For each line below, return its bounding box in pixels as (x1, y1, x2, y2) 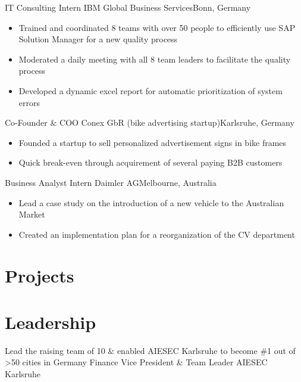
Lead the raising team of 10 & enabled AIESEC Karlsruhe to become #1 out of (5, 344, 296, 356)
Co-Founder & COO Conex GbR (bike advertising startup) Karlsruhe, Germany (5, 116, 294, 129)
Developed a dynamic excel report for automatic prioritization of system (18, 84, 283, 97)
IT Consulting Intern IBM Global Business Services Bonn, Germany (5, 1, 251, 13)
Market (18, 208, 45, 220)
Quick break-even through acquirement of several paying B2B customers (18, 156, 283, 169)
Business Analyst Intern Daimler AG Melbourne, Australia (5, 176, 217, 188)
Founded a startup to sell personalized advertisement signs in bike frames (18, 136, 287, 148)
